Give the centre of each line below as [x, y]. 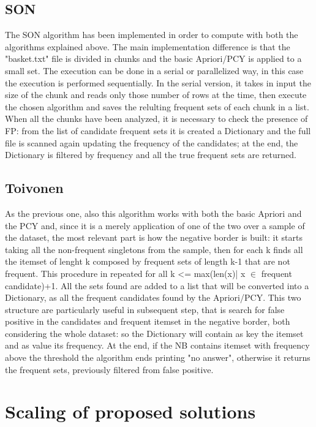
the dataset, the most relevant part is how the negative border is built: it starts [154, 237]
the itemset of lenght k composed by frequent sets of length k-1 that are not [148, 261]
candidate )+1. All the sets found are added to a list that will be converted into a [157, 285]
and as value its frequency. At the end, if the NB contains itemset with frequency [157, 345]
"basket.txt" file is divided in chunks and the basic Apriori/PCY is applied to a [153, 59]
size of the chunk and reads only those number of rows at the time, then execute [156, 95]
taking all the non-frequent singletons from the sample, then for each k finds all [154, 249]
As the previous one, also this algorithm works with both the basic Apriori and [153, 213]
